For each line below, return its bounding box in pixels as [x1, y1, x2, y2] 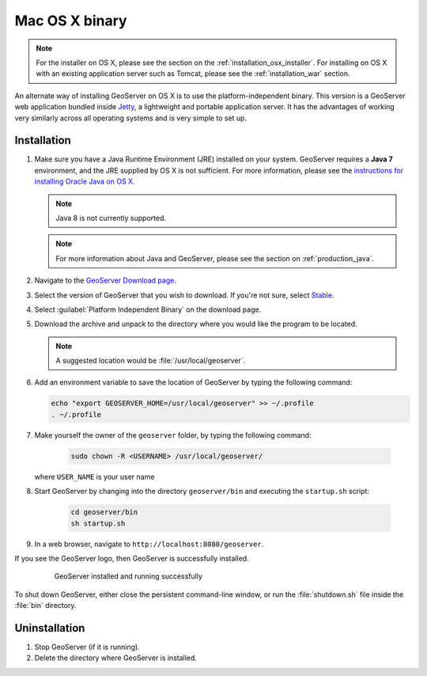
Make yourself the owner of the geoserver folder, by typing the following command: [34, 430, 312, 439]
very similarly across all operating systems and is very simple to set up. [14, 113, 248, 123]
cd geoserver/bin [70, 507, 138, 517]
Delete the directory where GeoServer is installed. [34, 653, 198, 663]
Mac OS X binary [14, 12, 127, 29]
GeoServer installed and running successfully [54, 572, 203, 581]
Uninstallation [14, 621, 85, 635]
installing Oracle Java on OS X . [34, 177, 135, 186]
